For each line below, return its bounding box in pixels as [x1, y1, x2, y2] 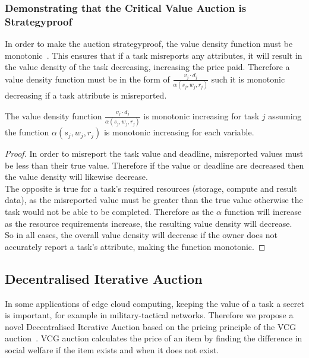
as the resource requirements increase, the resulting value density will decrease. [5, 217, 292, 229]
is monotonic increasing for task [143, 109, 260, 122]
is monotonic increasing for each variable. [103, 126, 254, 138]
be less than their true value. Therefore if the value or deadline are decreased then [5, 159, 304, 171]
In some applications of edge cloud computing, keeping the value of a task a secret [5, 297, 304, 309]
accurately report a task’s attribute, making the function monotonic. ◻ [5, 240, 266, 252]
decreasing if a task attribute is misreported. [5, 89, 167, 102]
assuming [268, 109, 302, 122]
